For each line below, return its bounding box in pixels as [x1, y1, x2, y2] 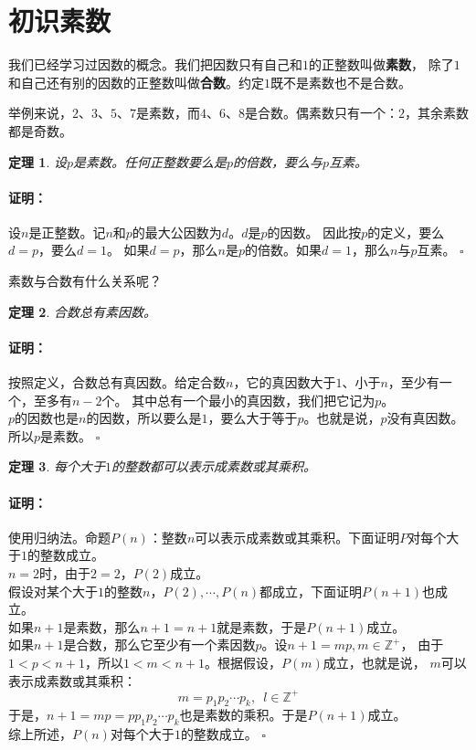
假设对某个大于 [8, 581, 98, 600]
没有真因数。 [386, 408, 464, 428]
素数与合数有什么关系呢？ [8, 271, 162, 290]
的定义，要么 [367, 222, 445, 241]
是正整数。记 [28, 222, 106, 241]
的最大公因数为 [132, 222, 222, 241]
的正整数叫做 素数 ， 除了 [309, 55, 454, 74]
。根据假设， [205, 652, 282, 671]
